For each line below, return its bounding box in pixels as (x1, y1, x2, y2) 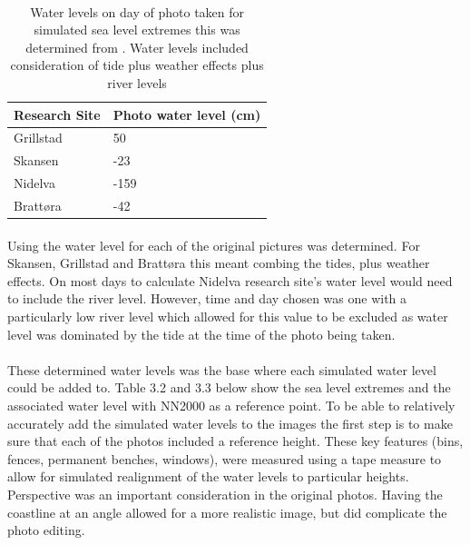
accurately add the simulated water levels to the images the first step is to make (7, 413, 453, 432)
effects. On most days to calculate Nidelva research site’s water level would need (7, 271, 453, 290)
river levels (107, 73, 167, 92)
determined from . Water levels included (25, 37, 249, 56)
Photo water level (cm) (113, 104, 261, 124)
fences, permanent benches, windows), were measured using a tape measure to (7, 449, 442, 468)
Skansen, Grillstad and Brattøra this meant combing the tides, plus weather (7, 253, 430, 272)
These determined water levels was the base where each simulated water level (7, 360, 436, 379)
